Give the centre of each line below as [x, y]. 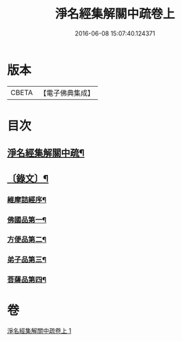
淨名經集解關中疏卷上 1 [39, 331]
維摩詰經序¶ [27, 200]
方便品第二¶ [27, 240]
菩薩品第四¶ [27, 279]
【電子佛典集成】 [67, 93]
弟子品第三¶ [27, 260]
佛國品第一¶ [27, 219]
